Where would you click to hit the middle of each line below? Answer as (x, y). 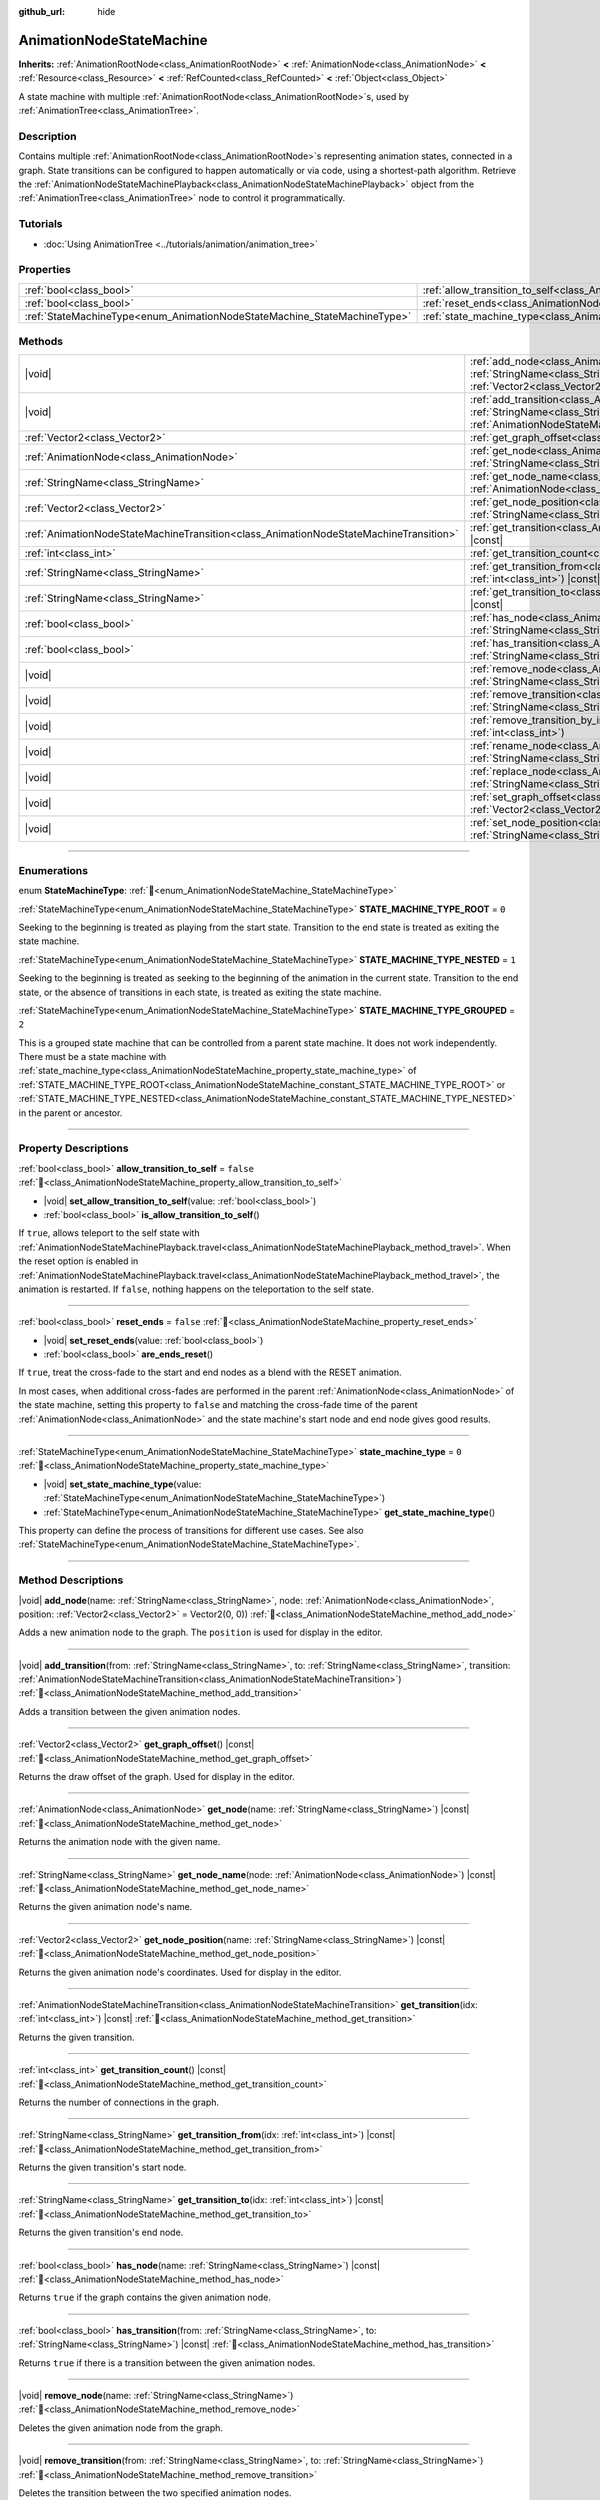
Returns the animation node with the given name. (119, 1842)
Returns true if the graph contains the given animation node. (145, 2297)
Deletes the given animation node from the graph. (121, 2427)
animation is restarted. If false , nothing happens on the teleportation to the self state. (196, 1289)
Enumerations (53, 870)
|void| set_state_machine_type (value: (122, 1484)
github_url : (41, 11)
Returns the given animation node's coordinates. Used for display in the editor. (180, 1972)
